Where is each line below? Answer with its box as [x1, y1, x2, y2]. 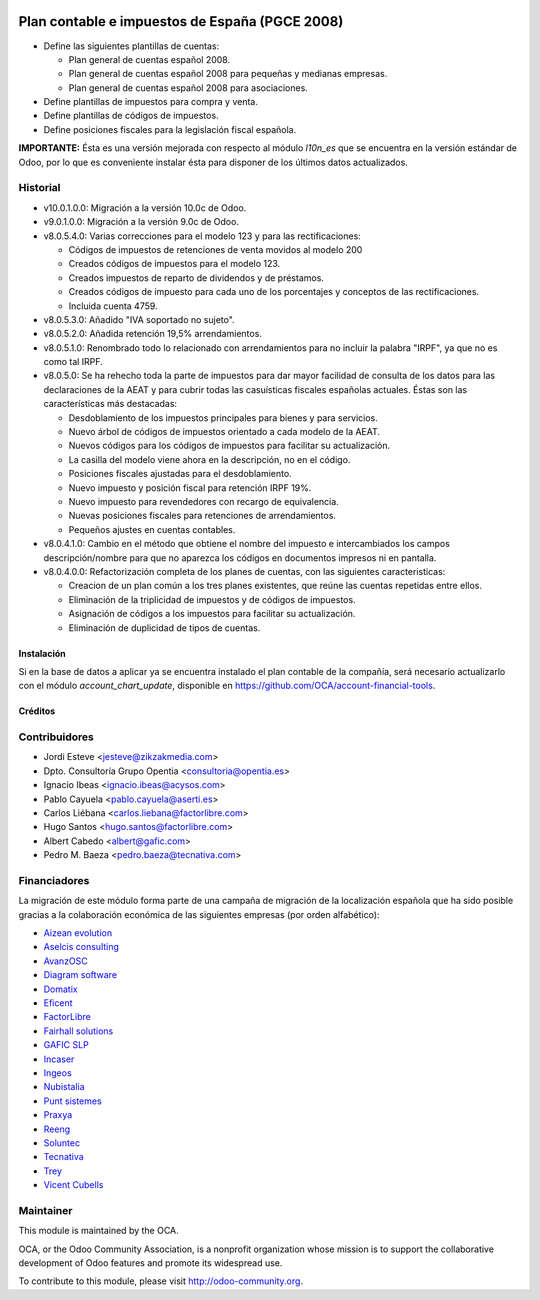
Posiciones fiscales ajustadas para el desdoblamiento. [68, 468, 292, 480]
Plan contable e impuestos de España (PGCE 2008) [18, 13, 344, 30]
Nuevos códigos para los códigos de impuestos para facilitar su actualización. [68, 440, 391, 452]
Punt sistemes [43, 1095, 102, 1107]
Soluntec [43, 1136, 80, 1149]
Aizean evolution [43, 927, 113, 939]
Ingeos [43, 1066, 72, 1079]
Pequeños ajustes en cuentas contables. [68, 523, 236, 535]
